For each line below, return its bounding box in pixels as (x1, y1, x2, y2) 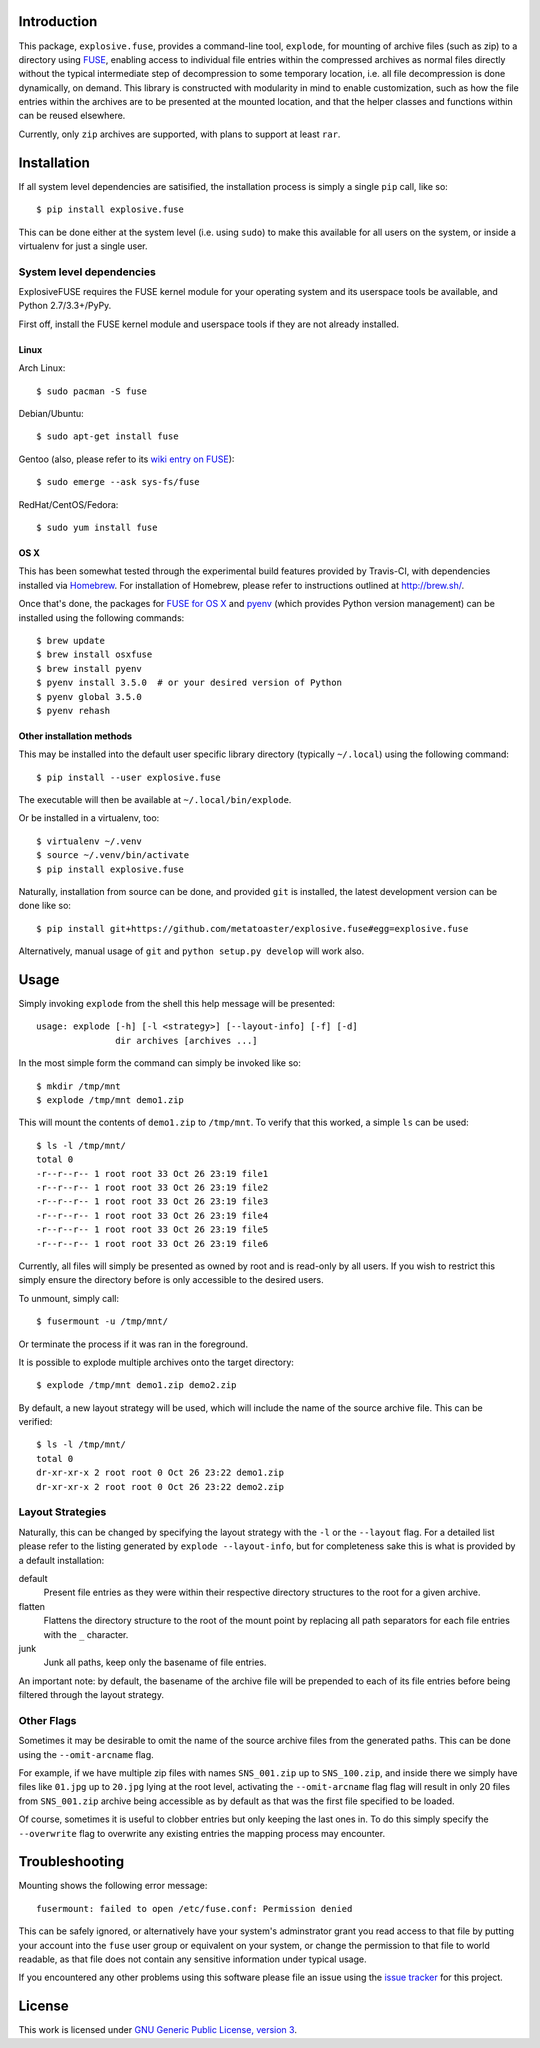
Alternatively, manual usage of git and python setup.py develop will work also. (18, 945, 365, 957)
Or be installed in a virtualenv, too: (18, 812, 160, 824)
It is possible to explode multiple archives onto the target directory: (18, 1356, 295, 1368)
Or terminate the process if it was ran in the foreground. (18, 1338, 249, 1350)
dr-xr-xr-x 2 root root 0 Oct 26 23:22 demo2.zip (36, 1481, 285, 1492)
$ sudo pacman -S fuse (36, 385, 148, 397)
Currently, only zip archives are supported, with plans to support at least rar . (18, 128, 341, 140)
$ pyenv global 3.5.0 (36, 691, 142, 702)
